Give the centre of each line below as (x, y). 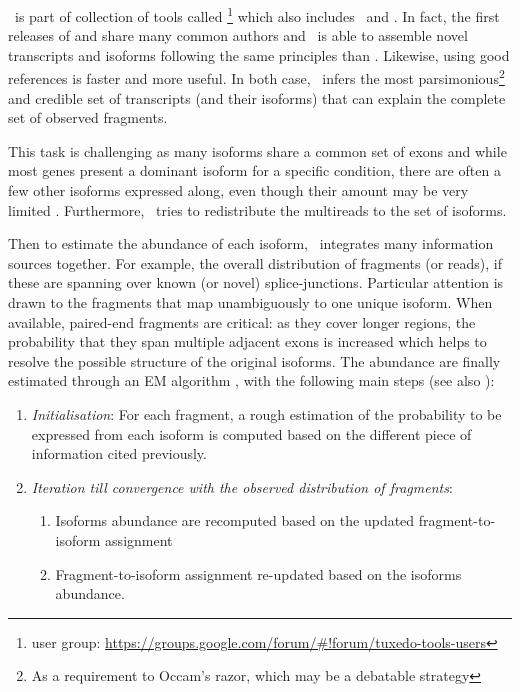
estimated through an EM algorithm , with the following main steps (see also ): (251, 380)
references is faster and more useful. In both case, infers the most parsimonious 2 (256, 77)
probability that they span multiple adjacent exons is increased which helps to (247, 341)
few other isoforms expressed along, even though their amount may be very (238, 190)
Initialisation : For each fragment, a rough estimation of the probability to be (266, 414)
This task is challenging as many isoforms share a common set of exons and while (257, 150)
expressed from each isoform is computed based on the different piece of (251, 433)
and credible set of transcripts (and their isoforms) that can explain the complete (257, 97)
